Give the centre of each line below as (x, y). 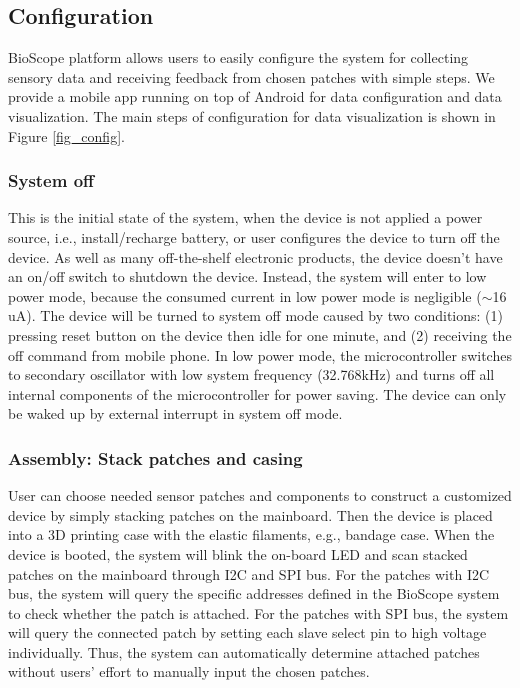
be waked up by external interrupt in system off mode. (175, 413)
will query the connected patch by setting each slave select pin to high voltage (247, 632)
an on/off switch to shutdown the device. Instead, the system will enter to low (247, 276)
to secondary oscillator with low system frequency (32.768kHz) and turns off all (251, 374)
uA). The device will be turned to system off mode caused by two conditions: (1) (255, 315)
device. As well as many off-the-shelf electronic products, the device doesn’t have (255, 256)
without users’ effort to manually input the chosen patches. (189, 671)
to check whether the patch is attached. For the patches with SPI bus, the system (258, 612)
